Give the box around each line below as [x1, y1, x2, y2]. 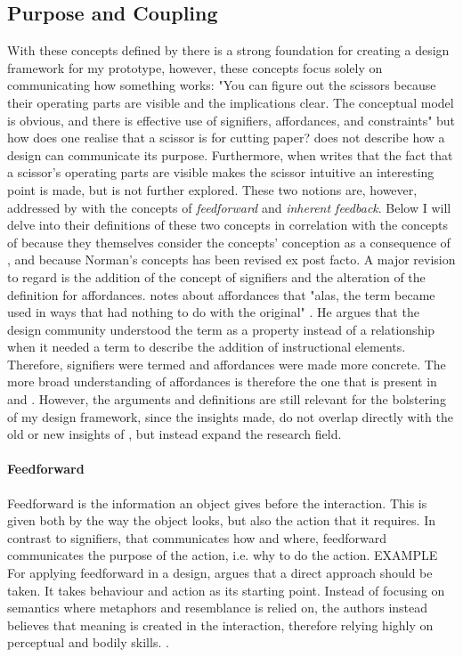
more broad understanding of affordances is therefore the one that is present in [7, 372, 437, 391]
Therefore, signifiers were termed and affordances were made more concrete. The [7, 354, 446, 373]
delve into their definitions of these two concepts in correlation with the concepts [7, 215, 449, 234]
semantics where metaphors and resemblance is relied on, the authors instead [7, 598, 428, 617]
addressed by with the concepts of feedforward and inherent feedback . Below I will [7, 198, 451, 216]
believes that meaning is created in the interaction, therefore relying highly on [7, 615, 434, 634]
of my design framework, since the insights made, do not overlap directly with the [7, 407, 453, 426]
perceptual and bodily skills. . [7, 633, 169, 652]
